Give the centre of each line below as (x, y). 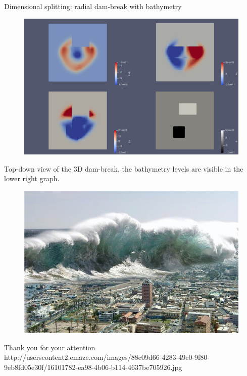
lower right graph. (32, 178)
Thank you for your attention (50, 347)
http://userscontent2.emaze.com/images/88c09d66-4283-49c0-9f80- (107, 357)
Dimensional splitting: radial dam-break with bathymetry (93, 6)
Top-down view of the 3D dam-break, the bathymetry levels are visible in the (124, 168)
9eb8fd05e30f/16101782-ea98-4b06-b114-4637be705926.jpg (93, 367)
